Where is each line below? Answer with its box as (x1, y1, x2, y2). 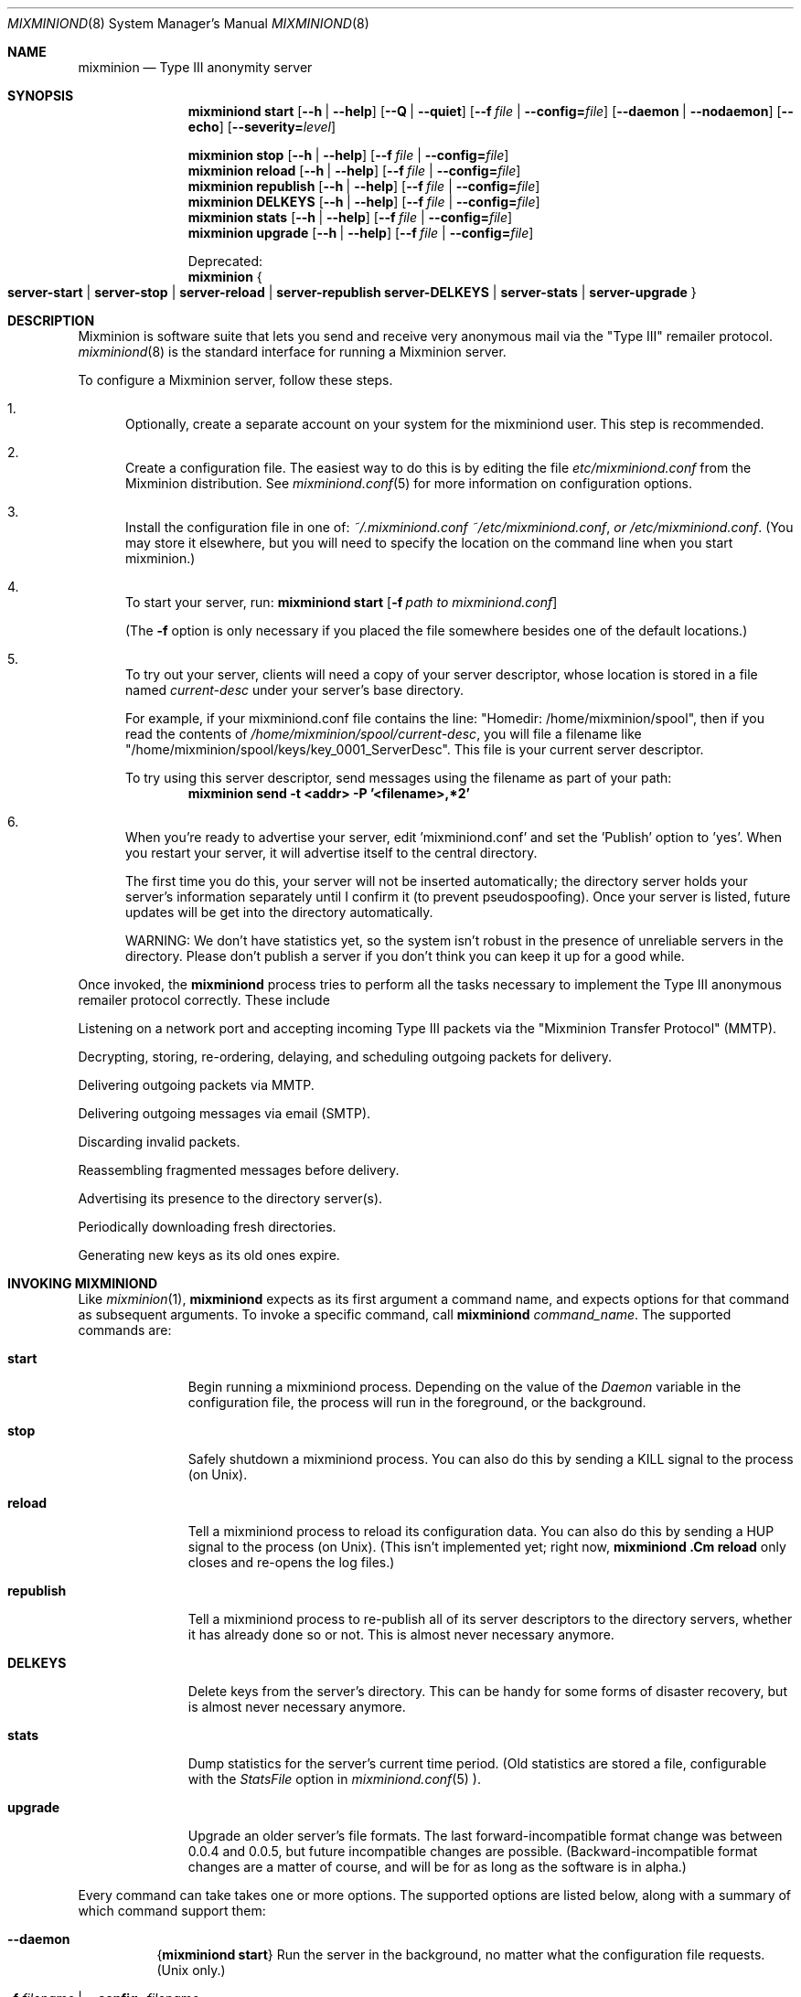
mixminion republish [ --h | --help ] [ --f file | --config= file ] (187, 178, 540, 194)
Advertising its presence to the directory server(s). (78, 1191, 383, 1206)
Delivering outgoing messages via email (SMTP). (78, 1105, 371, 1121)
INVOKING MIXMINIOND (7, 1276, 158, 1291)
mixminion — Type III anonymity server (78, 59, 313, 75)
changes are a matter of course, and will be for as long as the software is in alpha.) (187, 1859, 687, 1874)
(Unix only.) (156, 1962, 226, 1978)
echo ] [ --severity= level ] (187, 119, 336, 134)
